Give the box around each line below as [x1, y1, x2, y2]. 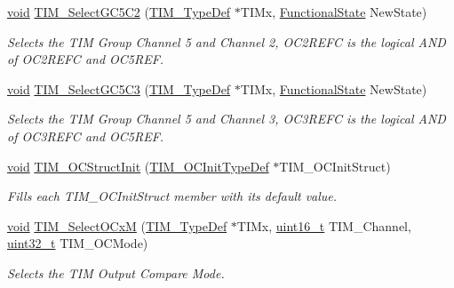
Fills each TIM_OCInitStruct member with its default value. [7, 187, 338, 205]
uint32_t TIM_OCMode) [7, 234, 148, 252]
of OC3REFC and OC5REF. [7, 126, 164, 145]
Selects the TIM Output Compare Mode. [7, 263, 225, 282]
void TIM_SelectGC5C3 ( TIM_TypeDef [7, 79, 231, 98]
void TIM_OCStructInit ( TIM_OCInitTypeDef [7, 156, 269, 175]
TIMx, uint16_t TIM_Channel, [236, 216, 411, 235]
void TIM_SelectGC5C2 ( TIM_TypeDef [7, 3, 231, 20]
